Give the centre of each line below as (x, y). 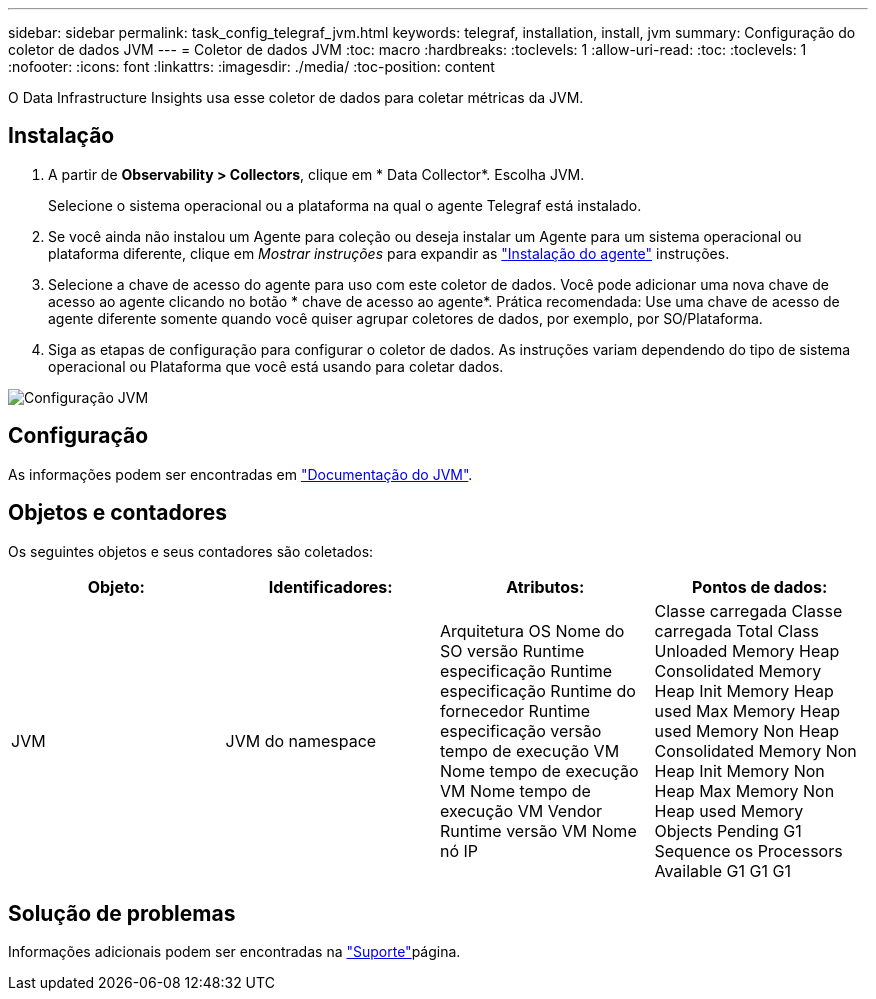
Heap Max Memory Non (744, 790)
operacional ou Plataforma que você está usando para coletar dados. (276, 366)
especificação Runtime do (538, 690)
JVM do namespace (301, 740)
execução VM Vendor (521, 810)
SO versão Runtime (512, 650)
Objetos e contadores (117, 513)
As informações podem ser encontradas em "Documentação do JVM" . (240, 474)
